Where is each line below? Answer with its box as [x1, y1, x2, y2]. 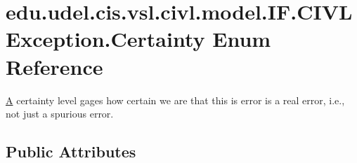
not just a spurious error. [6, 106, 114, 121]
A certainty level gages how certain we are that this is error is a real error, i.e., [6, 92, 345, 107]
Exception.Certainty [6, 24, 205, 53]
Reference [6, 52, 103, 80]
